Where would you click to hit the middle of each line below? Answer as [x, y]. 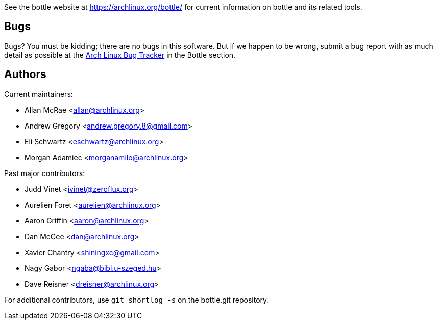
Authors [25, 74]
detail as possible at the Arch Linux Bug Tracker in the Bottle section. [120, 55]
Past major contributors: [45, 173]
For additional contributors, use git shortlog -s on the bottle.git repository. [137, 300]
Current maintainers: [39, 94]
